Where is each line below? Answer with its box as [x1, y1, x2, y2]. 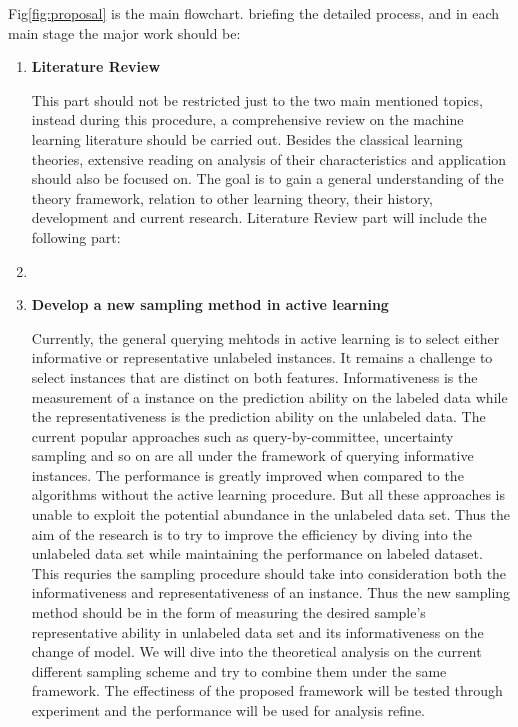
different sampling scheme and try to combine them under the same [31, 660, 447, 681]
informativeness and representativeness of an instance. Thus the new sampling [31, 582, 511, 603]
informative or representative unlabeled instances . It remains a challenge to [31, 347, 493, 368]
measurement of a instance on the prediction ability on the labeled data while [31, 386, 508, 407]
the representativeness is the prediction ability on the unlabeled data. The [31, 406, 486, 427]
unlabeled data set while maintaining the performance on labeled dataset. [31, 543, 483, 564]
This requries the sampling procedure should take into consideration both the [31, 562, 507, 583]
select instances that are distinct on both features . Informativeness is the [31, 366, 478, 387]
